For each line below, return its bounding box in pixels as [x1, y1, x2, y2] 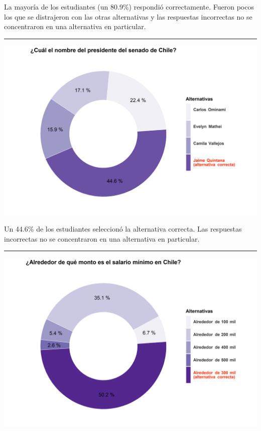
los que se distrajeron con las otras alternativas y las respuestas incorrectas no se [4, 11, 252, 22]
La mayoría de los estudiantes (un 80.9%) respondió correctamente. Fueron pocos [4, 2, 254, 12]
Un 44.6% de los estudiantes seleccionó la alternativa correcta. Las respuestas [4, 224, 242, 234]
